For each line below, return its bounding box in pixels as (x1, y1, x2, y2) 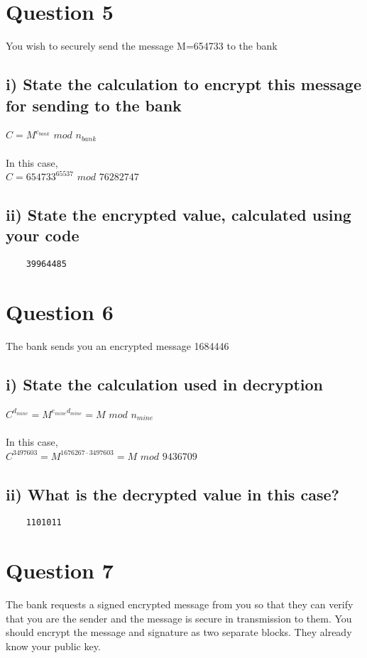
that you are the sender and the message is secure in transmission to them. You (6, 610, 352, 625)
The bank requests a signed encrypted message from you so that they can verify (6, 597, 354, 612)
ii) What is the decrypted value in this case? (6, 483, 339, 505)
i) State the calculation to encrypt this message (6, 73, 361, 95)
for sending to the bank (6, 94, 182, 116)
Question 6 (6, 297, 114, 327)
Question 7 (6, 556, 114, 585)
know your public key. (6, 639, 101, 653)
